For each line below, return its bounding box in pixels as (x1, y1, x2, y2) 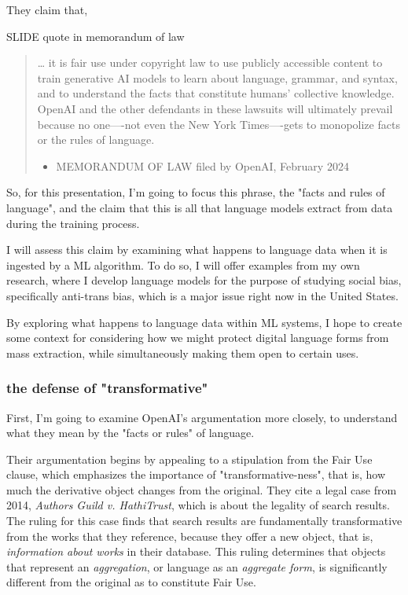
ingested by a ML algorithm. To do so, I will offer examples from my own (6, 256, 360, 273)
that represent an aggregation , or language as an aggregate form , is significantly (6, 558, 388, 575)
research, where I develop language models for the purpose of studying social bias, (6, 272, 402, 288)
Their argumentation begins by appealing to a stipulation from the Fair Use (6, 450, 373, 467)
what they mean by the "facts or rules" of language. (6, 424, 255, 441)
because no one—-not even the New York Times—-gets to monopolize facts (37, 116, 400, 132)
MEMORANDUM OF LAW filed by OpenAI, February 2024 (56, 157, 349, 174)
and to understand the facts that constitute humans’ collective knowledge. (37, 85, 395, 101)
